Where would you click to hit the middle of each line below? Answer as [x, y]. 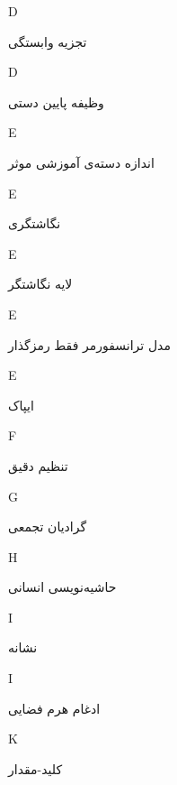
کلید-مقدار [35, 768]
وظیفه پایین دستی [56, 102]
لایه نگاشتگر [40, 284]
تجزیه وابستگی [48, 41]
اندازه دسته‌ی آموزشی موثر [81, 162]
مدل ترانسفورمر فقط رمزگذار [89, 344]
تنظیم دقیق [38, 465]
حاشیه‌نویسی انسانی [62, 587]
